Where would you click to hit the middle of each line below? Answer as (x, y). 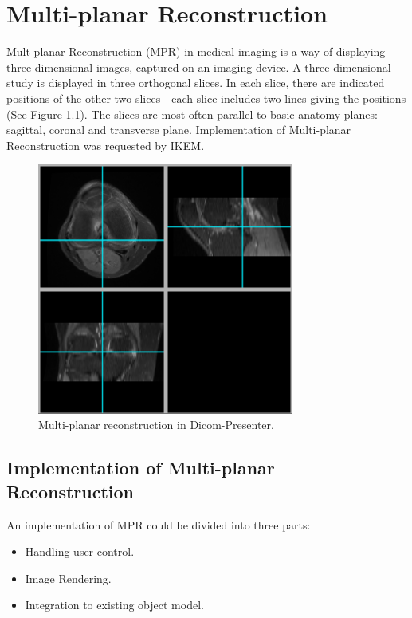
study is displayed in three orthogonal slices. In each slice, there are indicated (196, 83)
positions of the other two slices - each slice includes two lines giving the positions (206, 98)
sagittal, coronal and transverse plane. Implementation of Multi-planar (179, 130)
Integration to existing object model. (114, 605)
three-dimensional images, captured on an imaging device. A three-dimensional (199, 67)
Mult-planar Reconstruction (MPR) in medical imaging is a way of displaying (196, 51)
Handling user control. (80, 551)
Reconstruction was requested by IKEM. (106, 145)
